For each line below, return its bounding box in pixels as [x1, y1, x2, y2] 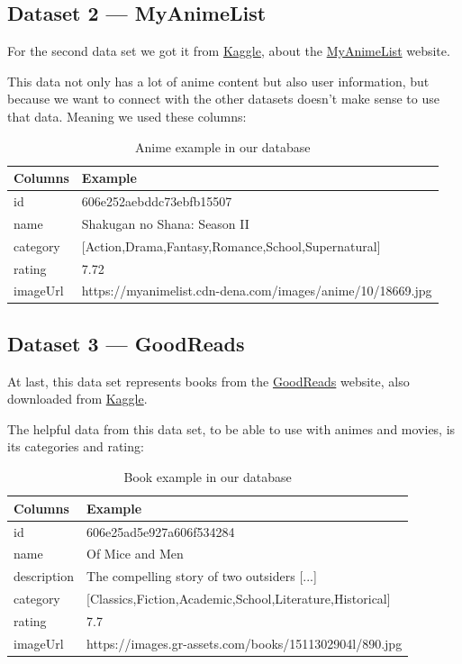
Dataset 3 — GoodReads [7, 329, 245, 357]
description [14, 567, 75, 586]
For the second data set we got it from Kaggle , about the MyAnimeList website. [7, 41, 450, 60]
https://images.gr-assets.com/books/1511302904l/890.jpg [86, 633, 403, 652]
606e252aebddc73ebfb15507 [81, 192, 232, 211]
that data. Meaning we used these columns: [7, 106, 247, 125]
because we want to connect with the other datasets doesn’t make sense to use [7, 89, 439, 108]
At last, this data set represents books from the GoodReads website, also [7, 371, 410, 390]
